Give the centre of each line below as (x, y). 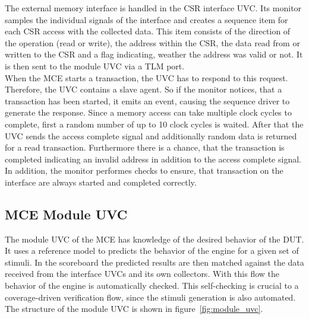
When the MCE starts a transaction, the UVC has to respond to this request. (146, 77)
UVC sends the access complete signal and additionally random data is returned (151, 135)
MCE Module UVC (66, 214)
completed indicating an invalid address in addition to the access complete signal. (153, 159)
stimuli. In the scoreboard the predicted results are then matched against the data (154, 262)
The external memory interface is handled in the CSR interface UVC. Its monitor (153, 8)
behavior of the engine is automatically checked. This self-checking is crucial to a (152, 285)
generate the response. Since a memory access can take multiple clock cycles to (148, 112)
